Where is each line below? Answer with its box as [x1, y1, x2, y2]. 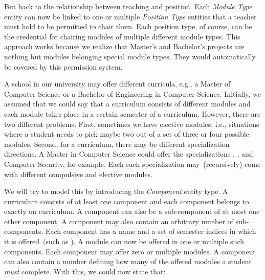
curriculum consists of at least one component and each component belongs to [4, 196, 249, 206]
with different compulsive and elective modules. [4, 168, 152, 179]
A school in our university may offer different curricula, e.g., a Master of [4, 78, 231, 89]
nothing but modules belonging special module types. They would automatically [4, 51, 256, 61]
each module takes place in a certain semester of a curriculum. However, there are [4, 108, 261, 119]
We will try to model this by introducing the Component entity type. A [4, 186, 228, 197]
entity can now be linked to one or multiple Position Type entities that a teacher [4, 11, 257, 21]
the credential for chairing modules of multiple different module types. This [4, 31, 240, 41]
